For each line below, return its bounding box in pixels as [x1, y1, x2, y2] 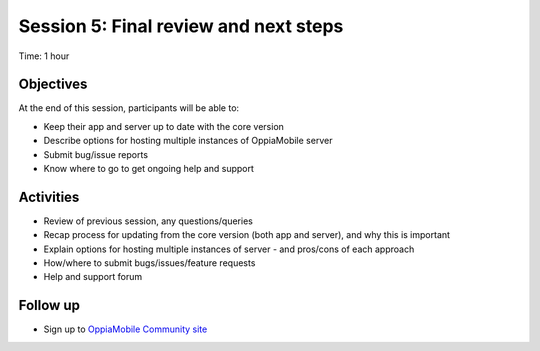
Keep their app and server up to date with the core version [43, 120, 285, 132]
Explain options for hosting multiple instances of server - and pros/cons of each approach [43, 243, 415, 255]
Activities [18, 188, 80, 205]
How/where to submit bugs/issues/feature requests [43, 257, 256, 269]
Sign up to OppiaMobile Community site [43, 323, 208, 335]
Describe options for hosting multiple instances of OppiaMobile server [43, 135, 333, 147]
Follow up [18, 297, 80, 314]
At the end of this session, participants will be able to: [18, 102, 240, 114]
